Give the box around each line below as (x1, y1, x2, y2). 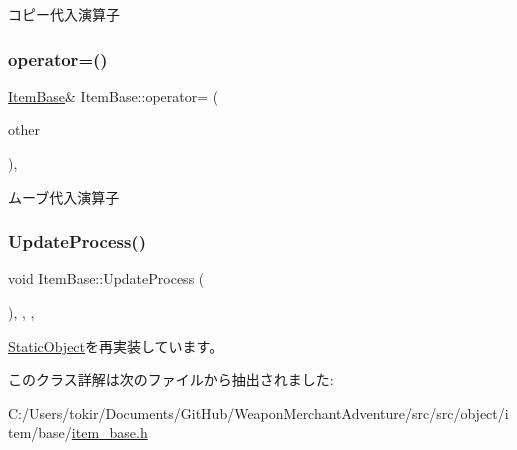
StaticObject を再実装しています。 (8, 335, 224, 356)
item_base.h (71, 422, 148, 443)
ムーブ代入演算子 (8, 186, 120, 207)
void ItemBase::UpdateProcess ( (8, 268, 205, 289)
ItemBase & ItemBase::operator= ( (8, 85, 219, 106)
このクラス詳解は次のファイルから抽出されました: (8, 369, 334, 390)
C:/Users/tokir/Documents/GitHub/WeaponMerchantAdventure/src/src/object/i (8, 402, 509, 423)
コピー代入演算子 (8, 4, 120, 24)
